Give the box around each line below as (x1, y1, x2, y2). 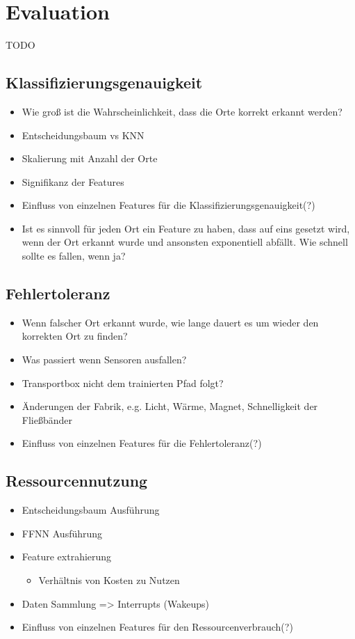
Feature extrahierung (22, 549, 112, 564)
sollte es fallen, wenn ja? (22, 248, 126, 263)
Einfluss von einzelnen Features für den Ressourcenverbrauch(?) (22, 620, 293, 634)
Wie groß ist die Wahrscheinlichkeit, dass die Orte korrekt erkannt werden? (22, 104, 342, 118)
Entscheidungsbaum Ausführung (22, 503, 160, 517)
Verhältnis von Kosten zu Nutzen (38, 573, 180, 587)
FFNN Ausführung (22, 526, 103, 540)
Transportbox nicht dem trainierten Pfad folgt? (22, 375, 224, 390)
